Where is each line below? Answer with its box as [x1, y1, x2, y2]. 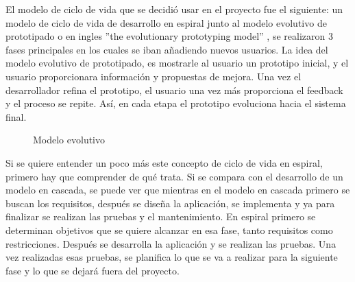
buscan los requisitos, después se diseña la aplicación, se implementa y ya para [5, 196, 335, 210]
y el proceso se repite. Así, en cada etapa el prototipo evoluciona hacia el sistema [5, 96, 346, 110]
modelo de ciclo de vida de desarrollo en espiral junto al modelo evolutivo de [5, 15, 327, 30]
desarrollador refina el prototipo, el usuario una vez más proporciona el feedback [5, 82, 343, 97]
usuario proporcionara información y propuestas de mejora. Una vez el [5, 69, 302, 83]
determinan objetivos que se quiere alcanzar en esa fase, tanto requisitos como [5, 222, 333, 237]
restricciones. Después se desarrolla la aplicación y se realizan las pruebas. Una [5, 236, 336, 250]
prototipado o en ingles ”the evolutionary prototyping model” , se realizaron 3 [5, 29, 333, 43]
